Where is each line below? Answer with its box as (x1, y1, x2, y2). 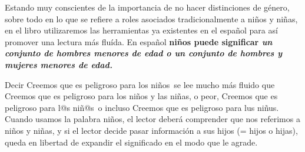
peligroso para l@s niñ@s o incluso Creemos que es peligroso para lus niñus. (5, 101, 279, 113)
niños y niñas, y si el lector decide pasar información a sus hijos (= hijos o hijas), (5, 124, 298, 136)
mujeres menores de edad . (5, 58, 112, 70)
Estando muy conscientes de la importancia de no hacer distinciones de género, (5, 1, 290, 13)
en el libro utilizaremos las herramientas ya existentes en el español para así (5, 24, 278, 36)
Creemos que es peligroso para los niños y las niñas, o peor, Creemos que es (5, 90, 278, 102)
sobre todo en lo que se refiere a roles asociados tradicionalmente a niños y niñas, (5, 12, 298, 25)
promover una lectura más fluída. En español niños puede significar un (5, 35, 273, 48)
